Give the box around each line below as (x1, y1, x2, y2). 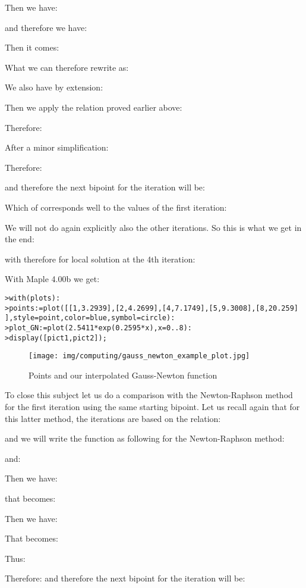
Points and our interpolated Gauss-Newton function (29, 368, 217, 381)
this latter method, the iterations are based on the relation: (5, 412, 221, 424)
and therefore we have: (5, 21, 87, 33)
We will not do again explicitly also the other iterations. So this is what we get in (5, 221, 302, 233)
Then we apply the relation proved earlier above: (5, 101, 182, 113)
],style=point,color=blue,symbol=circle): (5, 314, 175, 323)
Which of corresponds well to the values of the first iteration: (5, 201, 227, 213)
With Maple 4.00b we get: (5, 273, 100, 285)
